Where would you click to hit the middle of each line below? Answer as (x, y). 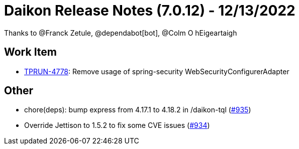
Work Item (31, 52)
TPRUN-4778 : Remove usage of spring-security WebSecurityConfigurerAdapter (157, 71)
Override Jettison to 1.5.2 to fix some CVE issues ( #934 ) (117, 125)
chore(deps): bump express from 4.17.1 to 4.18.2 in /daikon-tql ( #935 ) (138, 110)
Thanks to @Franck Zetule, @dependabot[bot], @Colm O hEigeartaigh (121, 33)
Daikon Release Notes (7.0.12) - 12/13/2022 (150, 11)
